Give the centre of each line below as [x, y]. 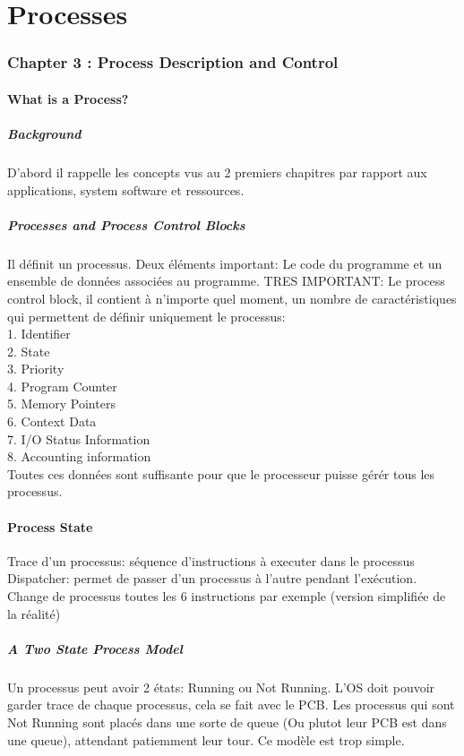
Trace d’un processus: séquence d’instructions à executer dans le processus [211, 560]
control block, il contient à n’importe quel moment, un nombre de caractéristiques [232, 298]
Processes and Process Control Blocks [126, 224]
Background [44, 133]
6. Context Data [52, 421]
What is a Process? [68, 98]
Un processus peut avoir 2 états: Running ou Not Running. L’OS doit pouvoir [221, 687]
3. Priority [36, 369]
